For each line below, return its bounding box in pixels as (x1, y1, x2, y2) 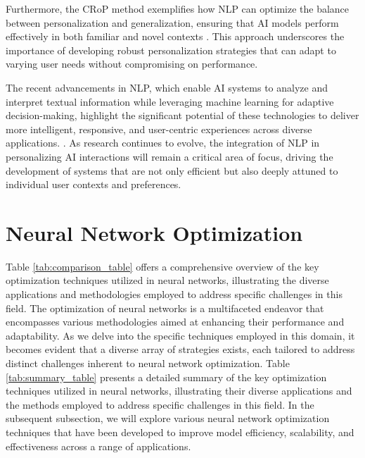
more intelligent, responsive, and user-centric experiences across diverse (6, 121, 312, 136)
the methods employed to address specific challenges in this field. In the (6, 397, 314, 411)
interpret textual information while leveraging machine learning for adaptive (6, 94, 334, 109)
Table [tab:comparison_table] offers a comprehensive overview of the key (6, 259, 319, 273)
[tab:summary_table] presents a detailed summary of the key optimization (6, 369, 327, 384)
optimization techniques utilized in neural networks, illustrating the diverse (6, 273, 329, 287)
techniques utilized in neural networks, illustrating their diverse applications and (6, 383, 352, 398)
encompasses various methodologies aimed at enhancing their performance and (6, 314, 345, 329)
